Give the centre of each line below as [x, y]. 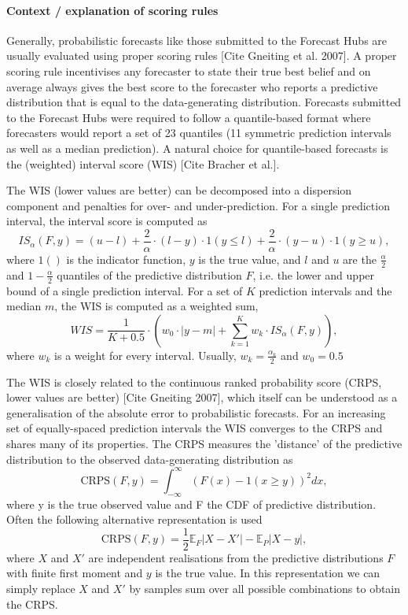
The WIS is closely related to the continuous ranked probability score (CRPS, [194, 382]
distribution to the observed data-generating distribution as [150, 459]
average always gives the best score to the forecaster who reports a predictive [192, 86]
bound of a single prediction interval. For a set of [125, 290]
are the [360, 259]
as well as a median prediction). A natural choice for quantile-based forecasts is [197, 148]
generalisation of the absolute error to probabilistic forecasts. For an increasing [196, 412]
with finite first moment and [75, 573]
